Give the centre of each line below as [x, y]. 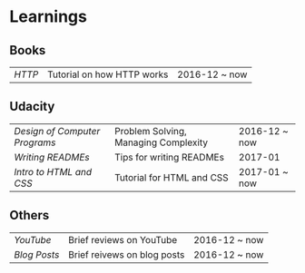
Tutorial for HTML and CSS [172, 177]
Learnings [49, 17]
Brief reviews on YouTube [123, 239]
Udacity [32, 107]
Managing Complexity [162, 142]
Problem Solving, [151, 131]
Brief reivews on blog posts [126, 254]
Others [30, 215]
